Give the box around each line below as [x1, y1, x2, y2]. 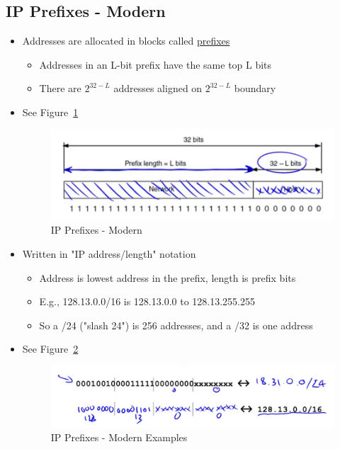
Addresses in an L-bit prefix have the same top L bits [39, 57, 272, 72]
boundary [234, 81, 276, 96]
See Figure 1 [22, 104, 79, 119]
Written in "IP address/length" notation [22, 246, 196, 261]
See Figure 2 [22, 341, 79, 356]
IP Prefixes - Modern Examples [50, 430, 188, 445]
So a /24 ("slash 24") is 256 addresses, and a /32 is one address [39, 317, 313, 332]
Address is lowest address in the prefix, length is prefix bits [39, 270, 296, 285]
